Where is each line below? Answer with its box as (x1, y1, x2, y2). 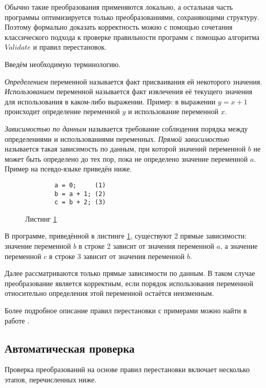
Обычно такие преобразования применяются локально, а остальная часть (5, 2, 233, 12)
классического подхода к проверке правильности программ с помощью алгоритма (5, 31, 260, 42)
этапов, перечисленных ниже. (5, 374, 97, 385)
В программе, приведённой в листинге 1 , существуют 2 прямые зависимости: (5, 230, 247, 241)
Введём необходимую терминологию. (5, 58, 121, 69)
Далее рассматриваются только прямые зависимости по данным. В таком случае (5, 268, 255, 278)
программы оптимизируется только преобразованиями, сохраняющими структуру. (5, 11, 259, 22)
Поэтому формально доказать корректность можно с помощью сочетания (5, 21, 233, 32)
